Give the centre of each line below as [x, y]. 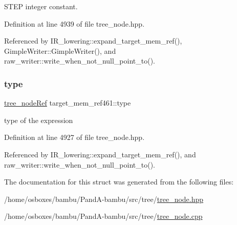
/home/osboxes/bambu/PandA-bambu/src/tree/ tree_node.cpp [103, 216]
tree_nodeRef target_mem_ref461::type [68, 103]
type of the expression [39, 120]
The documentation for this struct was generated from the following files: [119, 182]
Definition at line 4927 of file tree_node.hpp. [74, 137]
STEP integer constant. [41, 6]
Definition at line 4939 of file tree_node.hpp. [74, 23]
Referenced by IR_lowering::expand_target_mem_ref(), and [100, 154]
